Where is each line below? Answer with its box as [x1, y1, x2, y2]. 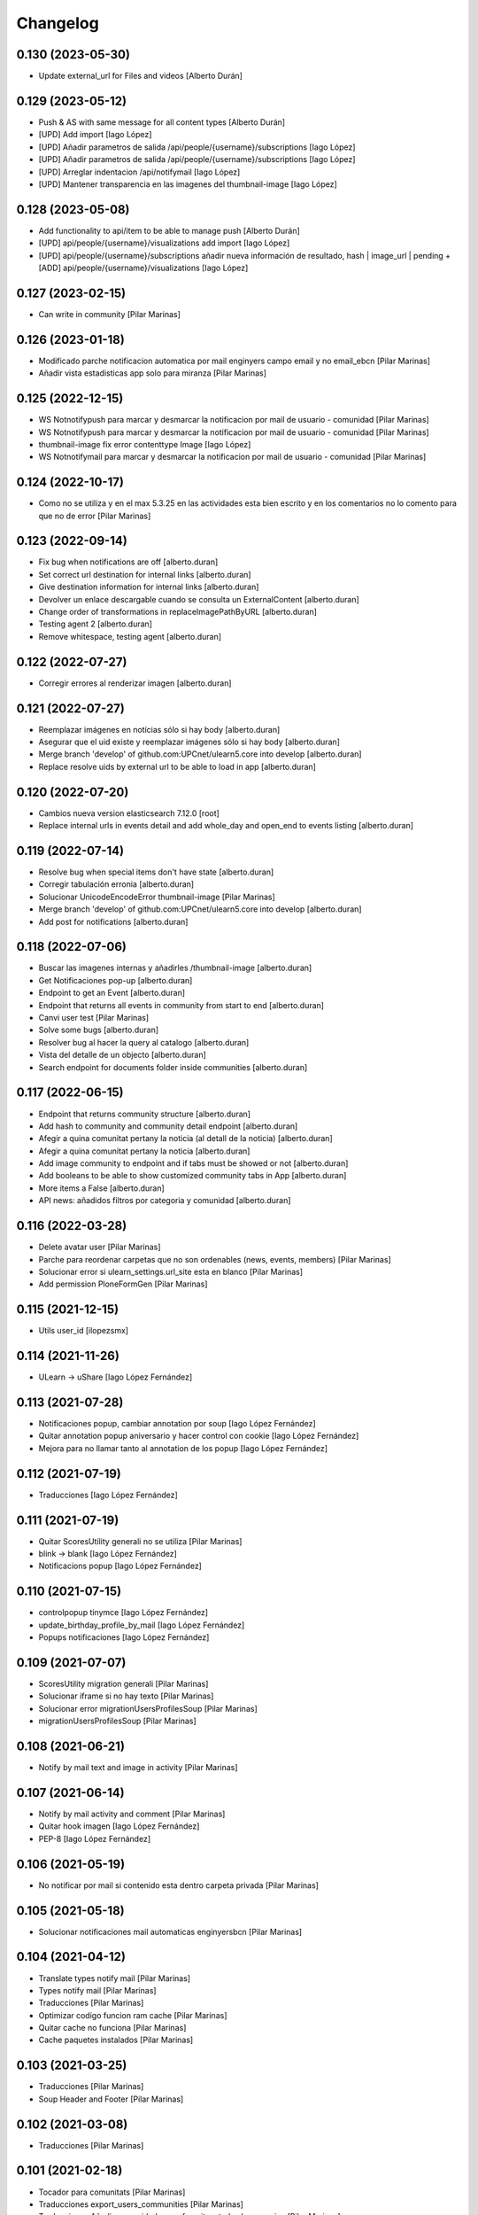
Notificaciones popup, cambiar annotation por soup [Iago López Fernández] [38, 1418, 316, 1429]
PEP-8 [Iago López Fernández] [38, 1833, 150, 1844]
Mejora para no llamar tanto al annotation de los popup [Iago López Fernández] [38, 1442, 328, 1453]
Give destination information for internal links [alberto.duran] [38, 581, 259, 593]
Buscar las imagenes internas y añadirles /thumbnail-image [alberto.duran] [38, 962, 312, 974]
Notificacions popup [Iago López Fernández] [38, 1560, 203, 1572]
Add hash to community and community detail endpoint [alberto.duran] [38, 1121, 298, 1131]
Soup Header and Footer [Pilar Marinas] [38, 2094, 184, 2104]
